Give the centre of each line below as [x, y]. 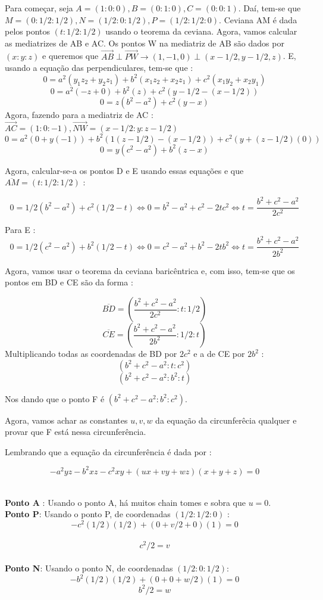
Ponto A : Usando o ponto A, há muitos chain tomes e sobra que [125, 502]
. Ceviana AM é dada [258, 19]
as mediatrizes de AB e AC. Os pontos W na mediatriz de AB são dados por [145, 43]
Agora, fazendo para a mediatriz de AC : [79, 115]
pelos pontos [27, 31]
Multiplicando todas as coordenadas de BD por [91, 354]
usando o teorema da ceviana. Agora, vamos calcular [201, 31]
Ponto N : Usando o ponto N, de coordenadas [89, 568]
